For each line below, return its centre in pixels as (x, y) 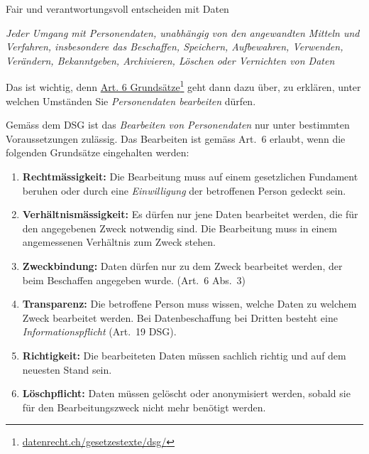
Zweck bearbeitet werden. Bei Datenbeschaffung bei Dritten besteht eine (180, 317)
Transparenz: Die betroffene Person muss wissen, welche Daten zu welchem (189, 304)
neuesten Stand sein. (67, 369)
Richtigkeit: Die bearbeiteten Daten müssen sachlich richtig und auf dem (184, 355)
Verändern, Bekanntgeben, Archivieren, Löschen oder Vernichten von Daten (170, 60)
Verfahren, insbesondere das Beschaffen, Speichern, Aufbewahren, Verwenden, (175, 47)
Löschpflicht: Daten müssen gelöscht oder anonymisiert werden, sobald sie (186, 393)
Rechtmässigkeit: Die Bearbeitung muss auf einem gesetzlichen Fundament (190, 176)
